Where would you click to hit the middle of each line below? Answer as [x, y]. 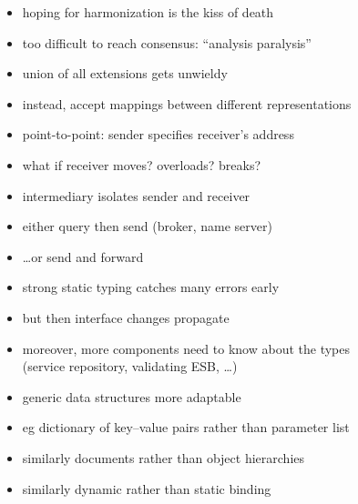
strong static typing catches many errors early [151, 287]
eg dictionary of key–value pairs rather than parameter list [186, 427]
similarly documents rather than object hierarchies [164, 457]
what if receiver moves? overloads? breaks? [142, 164]
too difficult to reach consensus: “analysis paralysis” [167, 42]
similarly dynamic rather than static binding [147, 488]
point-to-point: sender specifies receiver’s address [158, 134]
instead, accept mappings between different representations [187, 103]
